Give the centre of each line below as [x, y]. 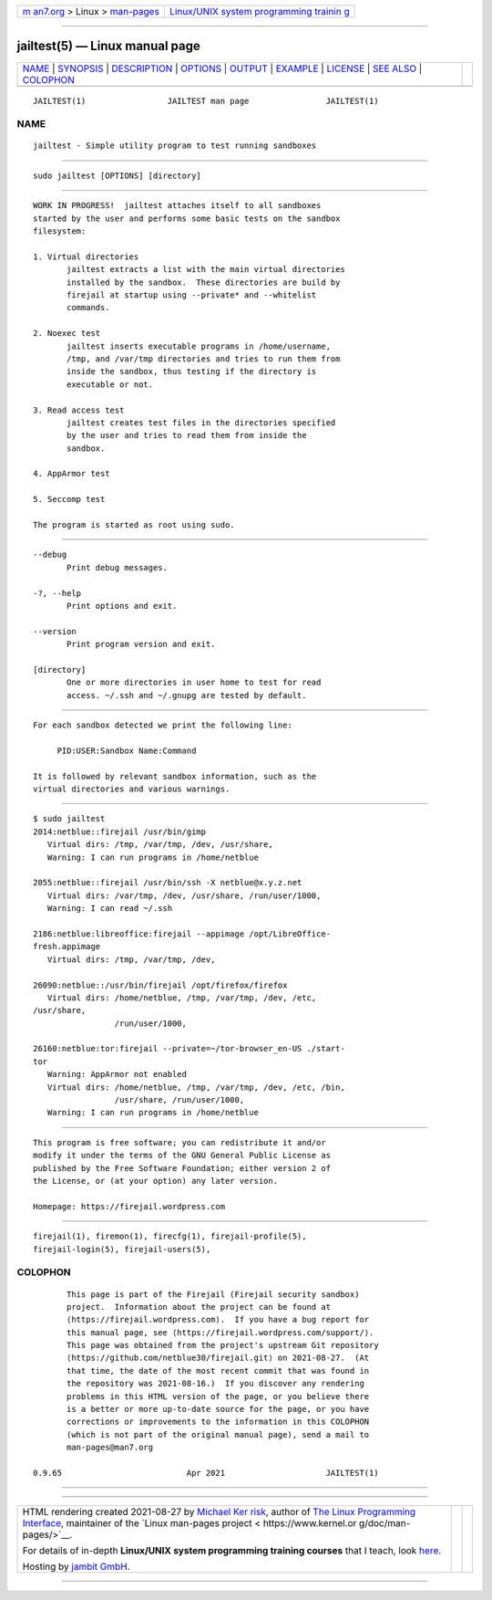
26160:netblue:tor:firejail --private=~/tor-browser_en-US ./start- [189, 1049]
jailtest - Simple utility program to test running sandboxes [175, 146]
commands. [88, 308]
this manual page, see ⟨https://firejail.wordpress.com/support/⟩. [220, 1332]
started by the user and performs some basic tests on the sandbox [187, 218]
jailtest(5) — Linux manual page [108, 46]
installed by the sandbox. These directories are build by [204, 282]
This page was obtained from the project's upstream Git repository [223, 1345]
